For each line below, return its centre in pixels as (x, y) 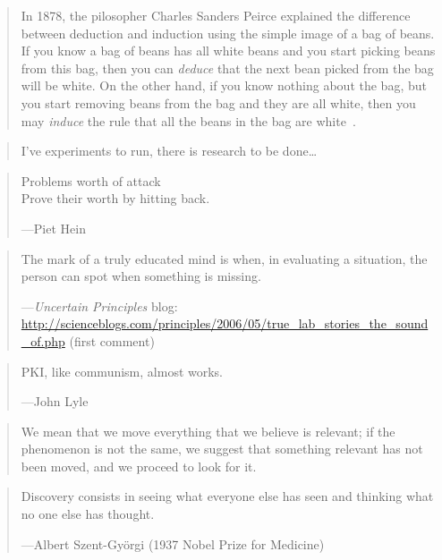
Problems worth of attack (91, 180)
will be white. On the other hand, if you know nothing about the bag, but (224, 85)
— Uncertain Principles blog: (99, 305)
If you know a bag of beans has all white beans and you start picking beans (228, 51)
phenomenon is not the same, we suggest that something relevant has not (222, 449)
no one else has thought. (88, 514)
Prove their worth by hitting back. (115, 198)
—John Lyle (55, 401)
